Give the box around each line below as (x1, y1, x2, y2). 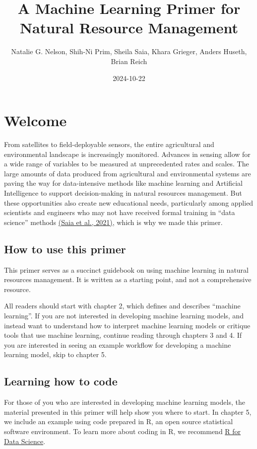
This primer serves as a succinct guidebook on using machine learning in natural (4, 264, 249, 275)
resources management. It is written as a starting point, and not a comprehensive (4, 274, 252, 285)
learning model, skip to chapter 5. (4, 349, 107, 360)
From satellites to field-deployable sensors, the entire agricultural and (4, 139, 214, 150)
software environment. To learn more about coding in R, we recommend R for (4, 426, 241, 436)
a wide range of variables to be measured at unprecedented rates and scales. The (4, 158, 249, 169)
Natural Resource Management (19, 17, 239, 38)
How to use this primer (4, 241, 126, 256)
